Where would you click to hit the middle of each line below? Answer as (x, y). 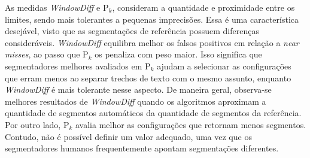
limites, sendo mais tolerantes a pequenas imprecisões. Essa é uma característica (152, 19)
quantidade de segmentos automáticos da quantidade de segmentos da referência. (153, 113)
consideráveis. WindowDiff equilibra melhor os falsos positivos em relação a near (152, 42)
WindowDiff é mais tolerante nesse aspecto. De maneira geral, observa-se (138, 89)
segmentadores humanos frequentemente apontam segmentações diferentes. (142, 148)
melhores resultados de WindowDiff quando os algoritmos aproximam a (136, 101)
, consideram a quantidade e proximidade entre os (203, 7)
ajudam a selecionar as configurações (224, 66)
